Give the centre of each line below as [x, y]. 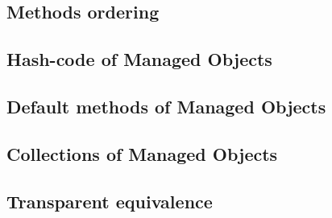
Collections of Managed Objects [142, 153]
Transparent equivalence [110, 201]
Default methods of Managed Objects [166, 106]
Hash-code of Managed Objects [139, 59]
